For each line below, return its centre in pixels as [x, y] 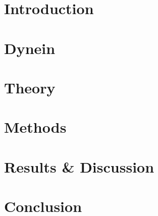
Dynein [30, 48]
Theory [30, 87]
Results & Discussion [79, 166]
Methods [35, 127]
